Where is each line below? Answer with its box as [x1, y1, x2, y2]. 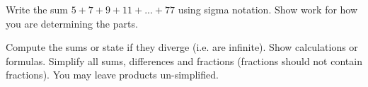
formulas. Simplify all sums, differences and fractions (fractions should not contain [6, 53, 362, 68]
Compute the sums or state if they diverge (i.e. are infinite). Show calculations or [6, 40, 358, 54]
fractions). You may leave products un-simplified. [6, 67, 219, 82]
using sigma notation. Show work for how [178, 2, 358, 16]
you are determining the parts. [6, 16, 138, 30]
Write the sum [6, 2, 69, 16]
